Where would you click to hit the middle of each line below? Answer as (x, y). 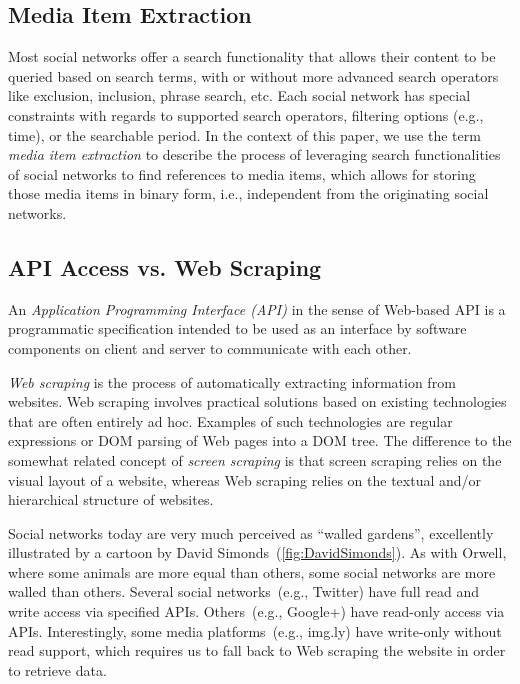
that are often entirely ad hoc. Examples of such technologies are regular (230, 420)
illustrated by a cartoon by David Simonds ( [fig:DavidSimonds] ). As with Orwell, (257, 552)
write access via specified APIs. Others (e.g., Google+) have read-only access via (256, 611)
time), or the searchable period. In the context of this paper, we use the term (244, 134)
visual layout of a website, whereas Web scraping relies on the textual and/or (245, 479)
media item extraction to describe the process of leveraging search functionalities (254, 154)
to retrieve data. (57, 669)
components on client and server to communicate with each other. (210, 347)
